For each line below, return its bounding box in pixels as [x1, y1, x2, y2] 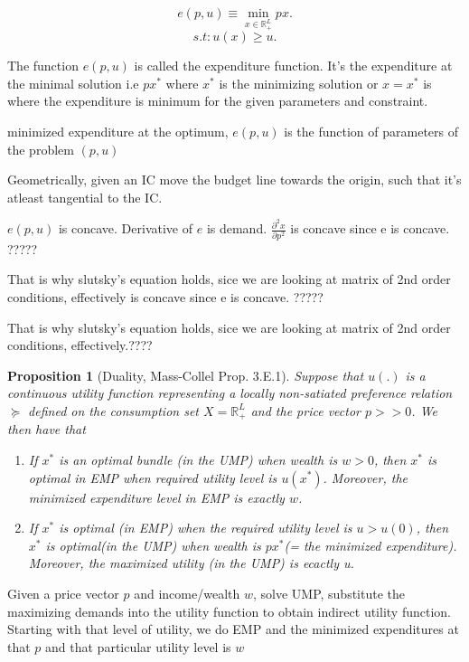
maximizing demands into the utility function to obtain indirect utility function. [7, 601, 451, 620]
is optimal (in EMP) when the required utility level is [59, 518, 352, 537]
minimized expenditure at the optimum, [7, 121, 229, 140]
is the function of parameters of [284, 121, 459, 140]
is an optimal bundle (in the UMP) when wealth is [59, 449, 338, 468]
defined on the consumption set [28, 401, 200, 420]
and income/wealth [134, 583, 240, 602]
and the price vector [250, 401, 361, 420]
